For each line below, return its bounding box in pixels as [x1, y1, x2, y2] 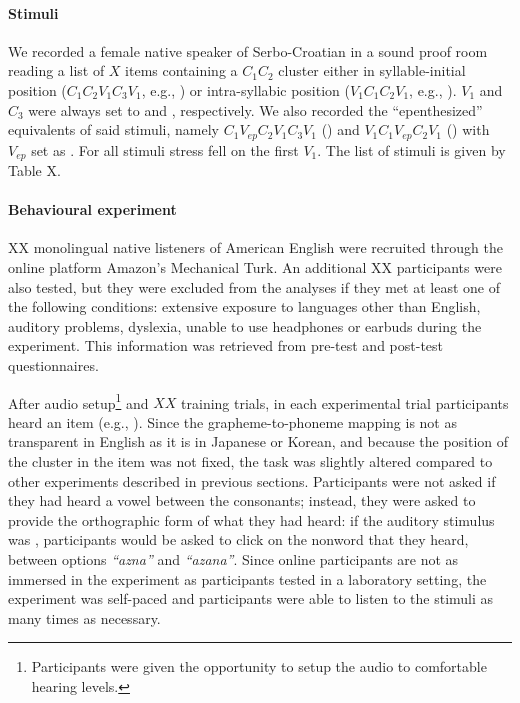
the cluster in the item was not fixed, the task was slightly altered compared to [8, 451, 493, 472]
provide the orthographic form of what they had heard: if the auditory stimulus [8, 509, 495, 530]
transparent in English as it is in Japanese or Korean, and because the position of [8, 431, 509, 452]
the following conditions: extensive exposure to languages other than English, [8, 296, 481, 317]
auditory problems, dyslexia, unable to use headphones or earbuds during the [8, 315, 482, 336]
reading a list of [8, 60, 105, 81]
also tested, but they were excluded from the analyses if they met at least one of [8, 276, 500, 297]
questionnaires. [8, 355, 99, 376]
